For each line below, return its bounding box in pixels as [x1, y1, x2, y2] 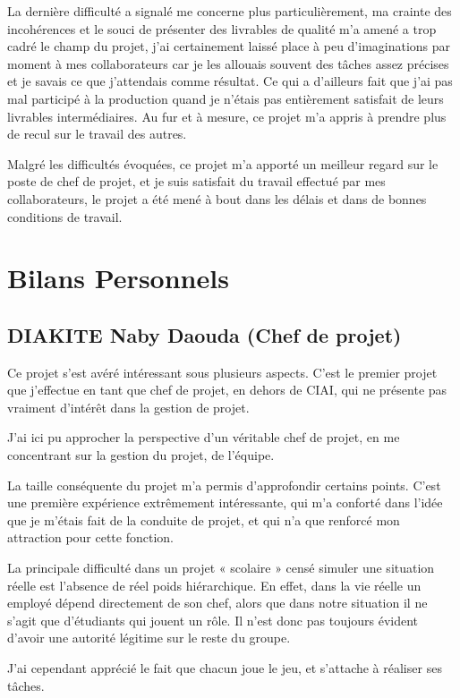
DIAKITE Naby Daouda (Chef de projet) [7, 320, 402, 348]
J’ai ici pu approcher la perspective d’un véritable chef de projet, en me [7, 428, 400, 447]
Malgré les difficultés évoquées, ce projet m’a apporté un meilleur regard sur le [7, 154, 439, 173]
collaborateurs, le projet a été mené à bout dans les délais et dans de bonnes [7, 189, 427, 208]
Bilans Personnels [7, 260, 229, 296]
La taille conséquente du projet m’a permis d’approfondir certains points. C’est [7, 475, 441, 494]
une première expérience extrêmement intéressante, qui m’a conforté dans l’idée [7, 493, 443, 512]
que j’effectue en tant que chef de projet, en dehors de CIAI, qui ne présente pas [7, 380, 447, 399]
